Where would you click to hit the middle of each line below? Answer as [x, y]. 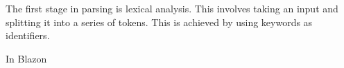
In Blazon [26, 58]
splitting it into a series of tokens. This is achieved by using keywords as [159, 22]
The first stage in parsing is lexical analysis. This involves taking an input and [172, 8]
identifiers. [28, 35]
